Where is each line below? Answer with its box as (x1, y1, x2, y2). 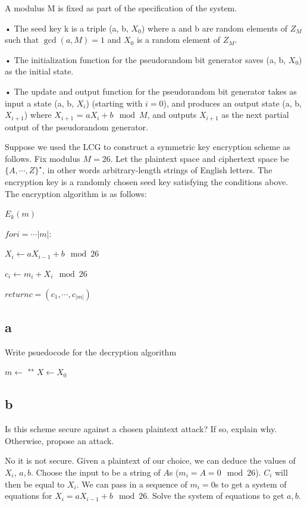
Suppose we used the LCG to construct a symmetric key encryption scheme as (5, 140, 290, 153)
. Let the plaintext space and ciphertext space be (110, 152, 289, 164)
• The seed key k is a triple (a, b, (5, 21, 129, 34)
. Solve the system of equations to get (147, 489, 284, 502)
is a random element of (136, 33, 220, 46)
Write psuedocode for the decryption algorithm (5, 345, 177, 358)
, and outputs (147, 108, 197, 121)
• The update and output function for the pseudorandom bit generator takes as (5, 85, 297, 97)
